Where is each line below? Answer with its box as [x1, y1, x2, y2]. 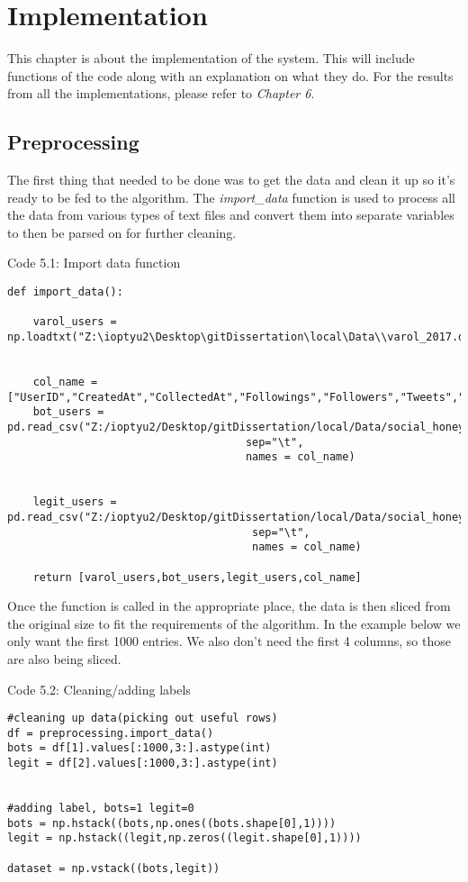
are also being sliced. [7, 649, 121, 668]
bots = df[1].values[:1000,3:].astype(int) [7, 741, 272, 755]
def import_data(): [7, 286, 123, 299]
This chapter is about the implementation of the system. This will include [7, 49, 415, 68]
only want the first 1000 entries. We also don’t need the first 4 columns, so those [7, 632, 451, 650]
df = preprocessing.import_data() [7, 726, 214, 740]
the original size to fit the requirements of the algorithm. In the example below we [7, 614, 461, 632]
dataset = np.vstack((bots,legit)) [7, 861, 220, 875]
